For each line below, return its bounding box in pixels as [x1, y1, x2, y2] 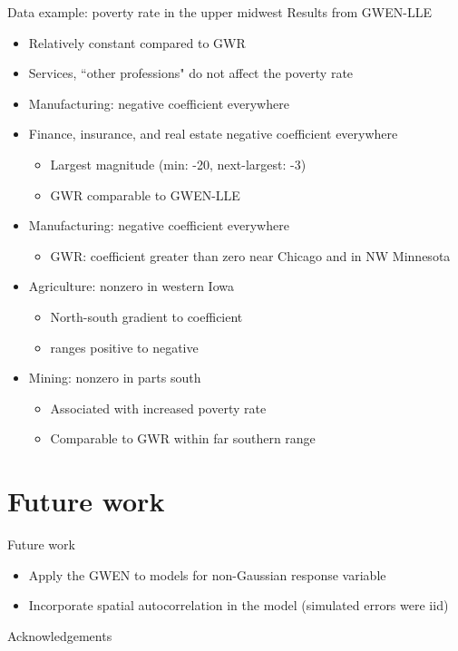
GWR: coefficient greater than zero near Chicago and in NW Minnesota [50, 246, 451, 265]
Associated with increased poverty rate [50, 398, 267, 417]
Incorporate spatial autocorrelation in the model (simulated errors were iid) [28, 596, 449, 615]
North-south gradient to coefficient [50, 306, 243, 325]
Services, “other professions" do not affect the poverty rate [28, 63, 354, 83]
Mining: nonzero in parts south [28, 368, 201, 387]
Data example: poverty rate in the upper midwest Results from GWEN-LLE [7, 3, 432, 21]
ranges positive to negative [50, 337, 199, 356]
